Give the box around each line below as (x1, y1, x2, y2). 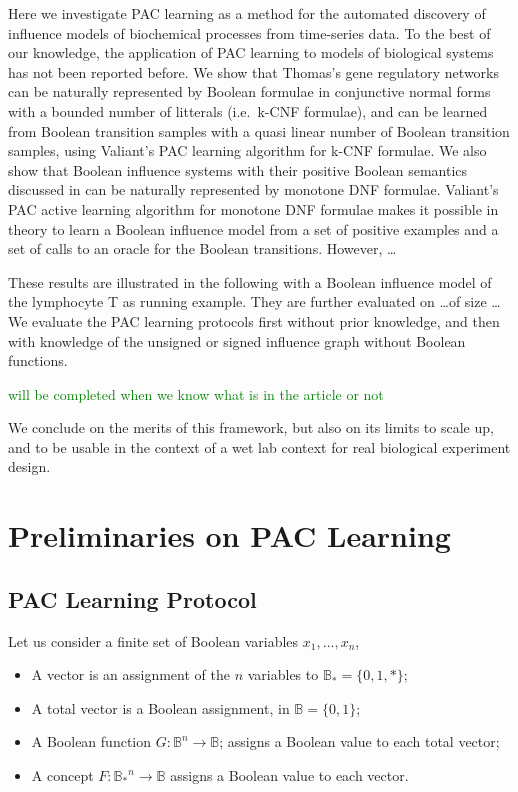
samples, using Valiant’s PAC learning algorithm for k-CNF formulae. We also (8, 140, 487, 161)
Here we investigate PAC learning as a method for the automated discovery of (8, 3, 486, 23)
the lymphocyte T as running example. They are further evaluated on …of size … (8, 291, 501, 312)
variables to (247, 664, 319, 685)
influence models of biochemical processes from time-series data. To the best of (8, 22, 491, 43)
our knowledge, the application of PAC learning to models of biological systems (8, 42, 494, 63)
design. (8, 456, 51, 477)
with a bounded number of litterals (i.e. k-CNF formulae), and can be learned (8, 100, 488, 121)
